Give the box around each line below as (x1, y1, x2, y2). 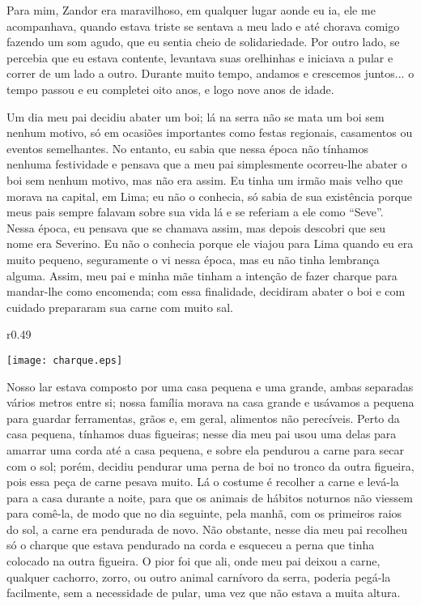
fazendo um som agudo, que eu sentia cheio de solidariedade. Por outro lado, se (6, 33, 400, 50)
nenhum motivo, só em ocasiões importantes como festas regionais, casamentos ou (6, 124, 413, 141)
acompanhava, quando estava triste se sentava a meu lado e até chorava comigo (6, 17, 400, 34)
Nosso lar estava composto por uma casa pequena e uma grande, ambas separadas (6, 378, 414, 395)
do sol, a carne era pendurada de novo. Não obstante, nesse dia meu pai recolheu (6, 520, 408, 537)
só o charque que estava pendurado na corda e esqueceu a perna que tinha (6, 536, 375, 553)
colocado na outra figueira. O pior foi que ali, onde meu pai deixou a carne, (6, 553, 381, 570)
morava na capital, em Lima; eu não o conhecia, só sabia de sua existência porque (6, 187, 413, 204)
